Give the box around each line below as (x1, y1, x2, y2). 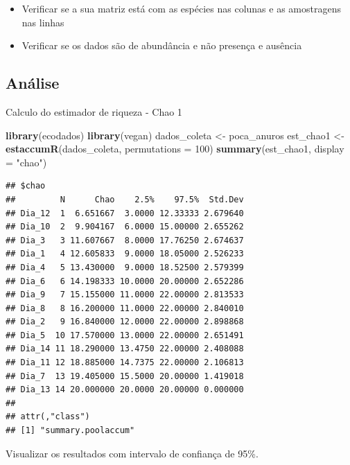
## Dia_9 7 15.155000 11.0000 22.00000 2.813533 (6, 290, 244, 300)
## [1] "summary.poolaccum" (6, 425, 135, 436)
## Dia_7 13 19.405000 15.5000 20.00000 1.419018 (6, 371, 244, 381)
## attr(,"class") (6, 412, 90, 422)
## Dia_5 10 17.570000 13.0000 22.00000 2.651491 (6, 330, 244, 340)
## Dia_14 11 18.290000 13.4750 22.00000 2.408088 (6, 344, 244, 354)
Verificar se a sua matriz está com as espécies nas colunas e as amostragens (21, 1, 341, 15)
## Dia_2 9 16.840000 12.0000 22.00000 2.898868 (6, 317, 244, 327)
